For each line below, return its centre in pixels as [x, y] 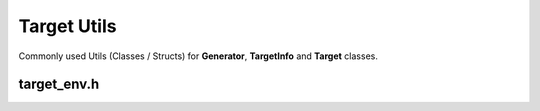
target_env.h [59, 84]
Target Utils [67, 26]
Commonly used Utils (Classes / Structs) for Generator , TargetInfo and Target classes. [198, 56]
